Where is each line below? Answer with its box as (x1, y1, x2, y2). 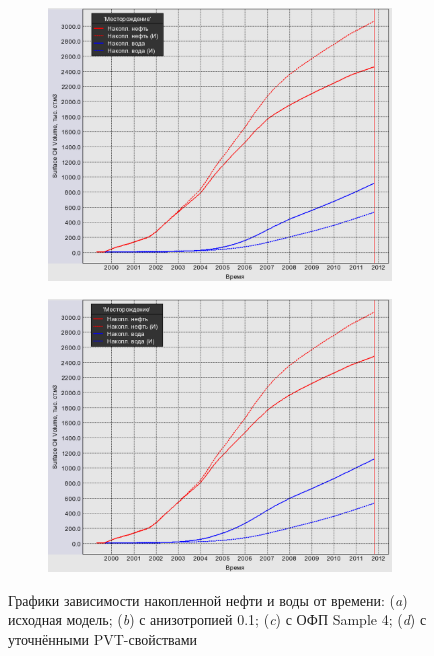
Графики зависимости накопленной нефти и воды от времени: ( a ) (8, 589, 408, 610)
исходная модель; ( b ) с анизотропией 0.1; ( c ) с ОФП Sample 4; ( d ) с (8, 609, 427, 630)
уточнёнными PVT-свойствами (8, 628, 198, 649)
